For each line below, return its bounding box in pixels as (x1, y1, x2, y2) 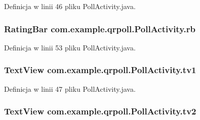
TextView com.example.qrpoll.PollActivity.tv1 (4, 64, 196, 76)
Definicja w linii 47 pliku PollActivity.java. (4, 83, 136, 94)
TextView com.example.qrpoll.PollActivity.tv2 (4, 105, 196, 117)
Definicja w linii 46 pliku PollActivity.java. (4, 1, 136, 11)
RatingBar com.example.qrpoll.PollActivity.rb (4, 22, 195, 35)
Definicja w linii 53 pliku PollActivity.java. (4, 42, 136, 52)
